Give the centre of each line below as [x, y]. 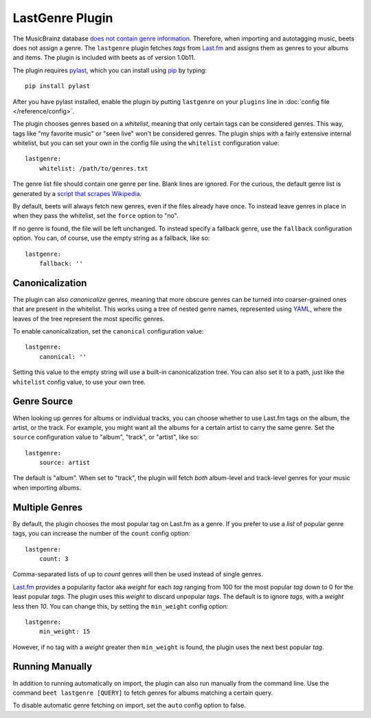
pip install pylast [58, 86]
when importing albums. [47, 488]
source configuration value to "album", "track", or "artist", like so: [106, 437]
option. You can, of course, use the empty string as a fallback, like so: [111, 238]
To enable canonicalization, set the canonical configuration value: [108, 331]
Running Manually [53, 667]
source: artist [65, 463]
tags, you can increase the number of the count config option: [101, 534]
